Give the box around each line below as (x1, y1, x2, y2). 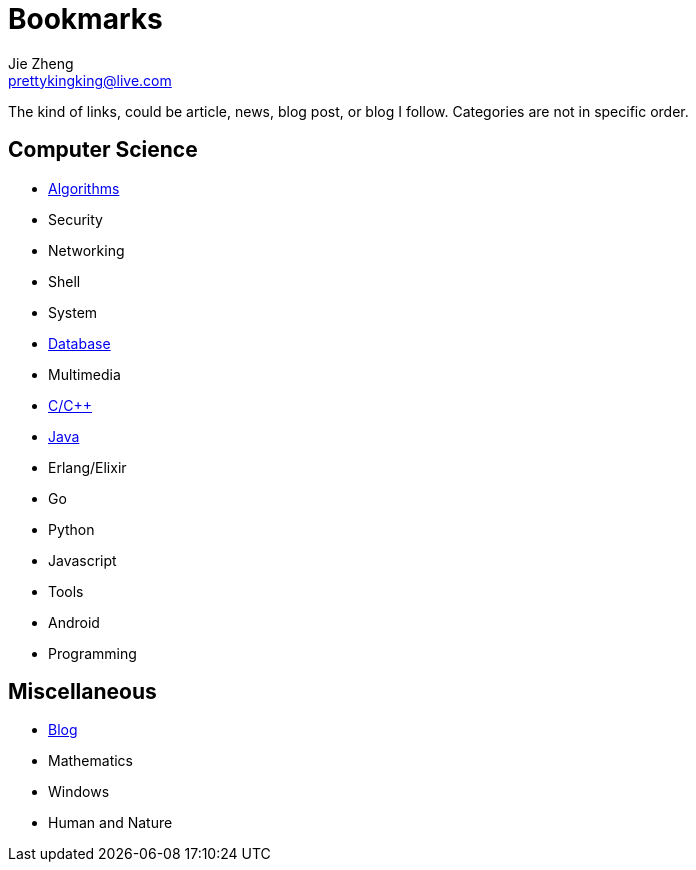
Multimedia (48, 365, 121, 383)
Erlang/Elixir (48, 458, 127, 476)
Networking (48, 241, 125, 259)
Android (48, 613, 100, 631)
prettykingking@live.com (8, 71, 172, 89)
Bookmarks (8, 2, 163, 36)
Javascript (48, 551, 117, 569)
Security (48, 210, 103, 228)
